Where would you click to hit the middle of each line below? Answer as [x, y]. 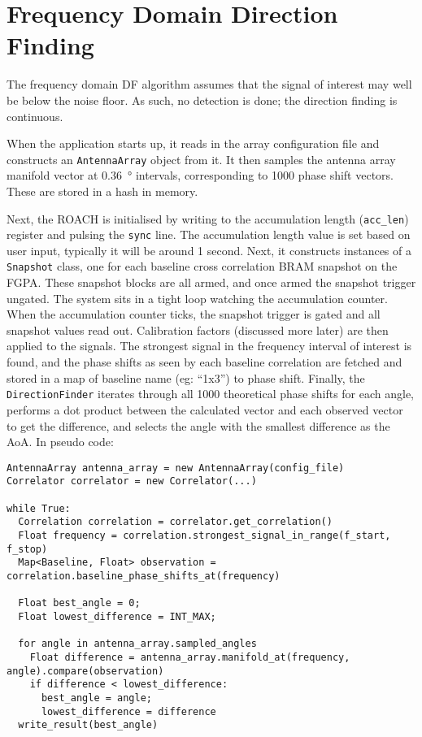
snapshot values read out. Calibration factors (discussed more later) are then [198, 329]
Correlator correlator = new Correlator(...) [132, 481]
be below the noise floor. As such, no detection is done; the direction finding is [202, 100]
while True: [39, 508]
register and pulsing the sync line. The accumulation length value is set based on [209, 234]
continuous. [35, 116]
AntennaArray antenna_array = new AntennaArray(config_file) [176, 468]
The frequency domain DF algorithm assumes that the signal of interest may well [209, 84]
